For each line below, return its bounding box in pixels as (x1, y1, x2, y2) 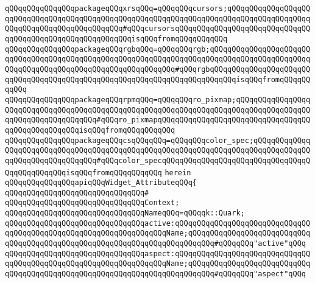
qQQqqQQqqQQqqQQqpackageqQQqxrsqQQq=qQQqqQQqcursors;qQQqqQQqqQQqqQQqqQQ (5, 4, 311, 13)
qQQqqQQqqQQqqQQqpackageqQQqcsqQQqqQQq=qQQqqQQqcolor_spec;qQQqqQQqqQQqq (5, 136, 311, 145)
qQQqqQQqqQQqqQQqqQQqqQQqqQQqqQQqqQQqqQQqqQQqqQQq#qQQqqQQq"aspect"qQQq (5, 270, 306, 279)
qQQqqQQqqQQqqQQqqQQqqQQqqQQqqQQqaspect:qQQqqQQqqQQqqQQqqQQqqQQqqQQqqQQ (5, 249, 311, 258)
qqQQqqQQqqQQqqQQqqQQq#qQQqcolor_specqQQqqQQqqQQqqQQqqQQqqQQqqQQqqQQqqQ (5, 156, 311, 165)
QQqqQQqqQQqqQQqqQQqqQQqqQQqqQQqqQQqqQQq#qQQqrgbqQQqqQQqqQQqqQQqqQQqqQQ (5, 65, 311, 74)
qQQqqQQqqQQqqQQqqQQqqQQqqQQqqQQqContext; (5, 198, 180, 208)
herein (165, 168, 191, 177)
